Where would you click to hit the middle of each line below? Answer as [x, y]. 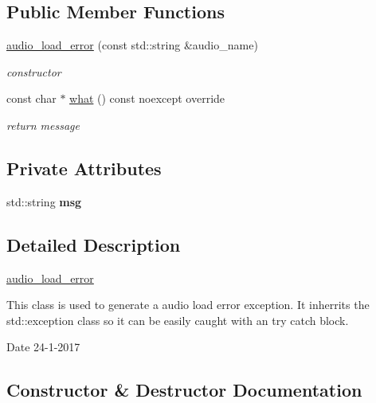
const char [31, 98]
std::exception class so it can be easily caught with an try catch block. [178, 320]
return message [43, 125]
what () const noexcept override [147, 98]
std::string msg [44, 201]
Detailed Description [94, 244]
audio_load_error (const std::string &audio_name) [132, 45]
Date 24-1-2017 [43, 347]
